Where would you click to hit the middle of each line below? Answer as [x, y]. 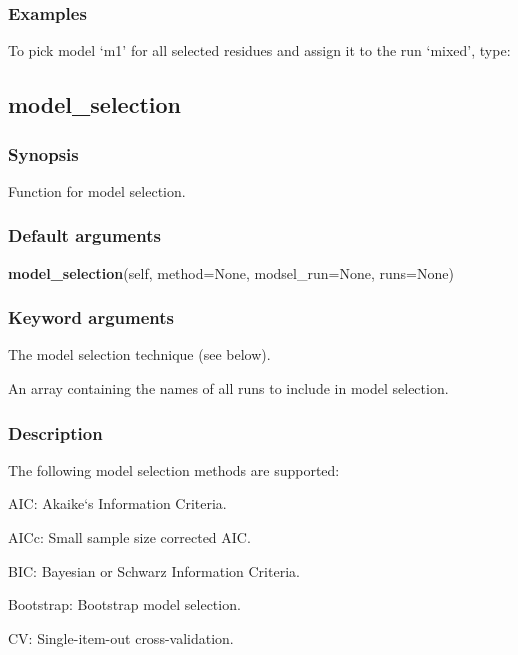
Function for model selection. [97, 190]
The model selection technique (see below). [139, 354]
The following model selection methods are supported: [174, 469]
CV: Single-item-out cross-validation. [121, 637]
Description [55, 432]
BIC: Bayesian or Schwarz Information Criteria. [154, 570]
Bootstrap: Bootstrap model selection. [124, 604]
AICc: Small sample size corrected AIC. [129, 537]
